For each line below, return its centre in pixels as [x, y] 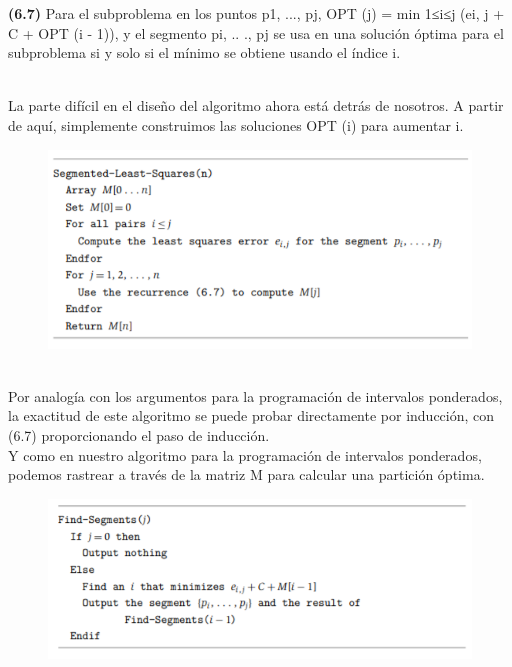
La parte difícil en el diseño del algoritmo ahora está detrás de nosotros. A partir [256, 105]
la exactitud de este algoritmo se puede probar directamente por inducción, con [251, 415]
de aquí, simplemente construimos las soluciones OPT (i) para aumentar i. [236, 124]
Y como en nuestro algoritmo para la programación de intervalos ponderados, [245, 454]
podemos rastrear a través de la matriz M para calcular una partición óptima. [246, 474]
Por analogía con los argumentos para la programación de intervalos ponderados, [255, 395]
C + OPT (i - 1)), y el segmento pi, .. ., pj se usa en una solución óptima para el [256, 32]
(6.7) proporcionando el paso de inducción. [139, 434]
